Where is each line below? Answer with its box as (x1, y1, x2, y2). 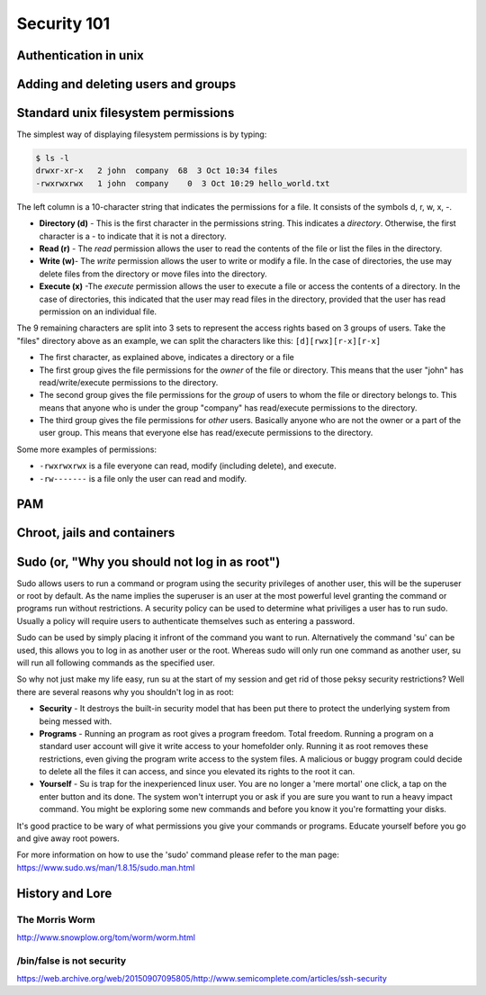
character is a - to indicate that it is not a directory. (39, 231, 227, 241)
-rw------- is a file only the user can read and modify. (39, 473, 247, 484)
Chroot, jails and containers (16, 525, 175, 540)
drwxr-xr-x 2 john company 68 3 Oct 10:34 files (35, 166, 278, 176)
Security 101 (16, 14, 111, 33)
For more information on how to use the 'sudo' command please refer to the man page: (16, 849, 339, 860)
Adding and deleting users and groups (16, 77, 237, 92)
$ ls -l (35, 153, 69, 164)
